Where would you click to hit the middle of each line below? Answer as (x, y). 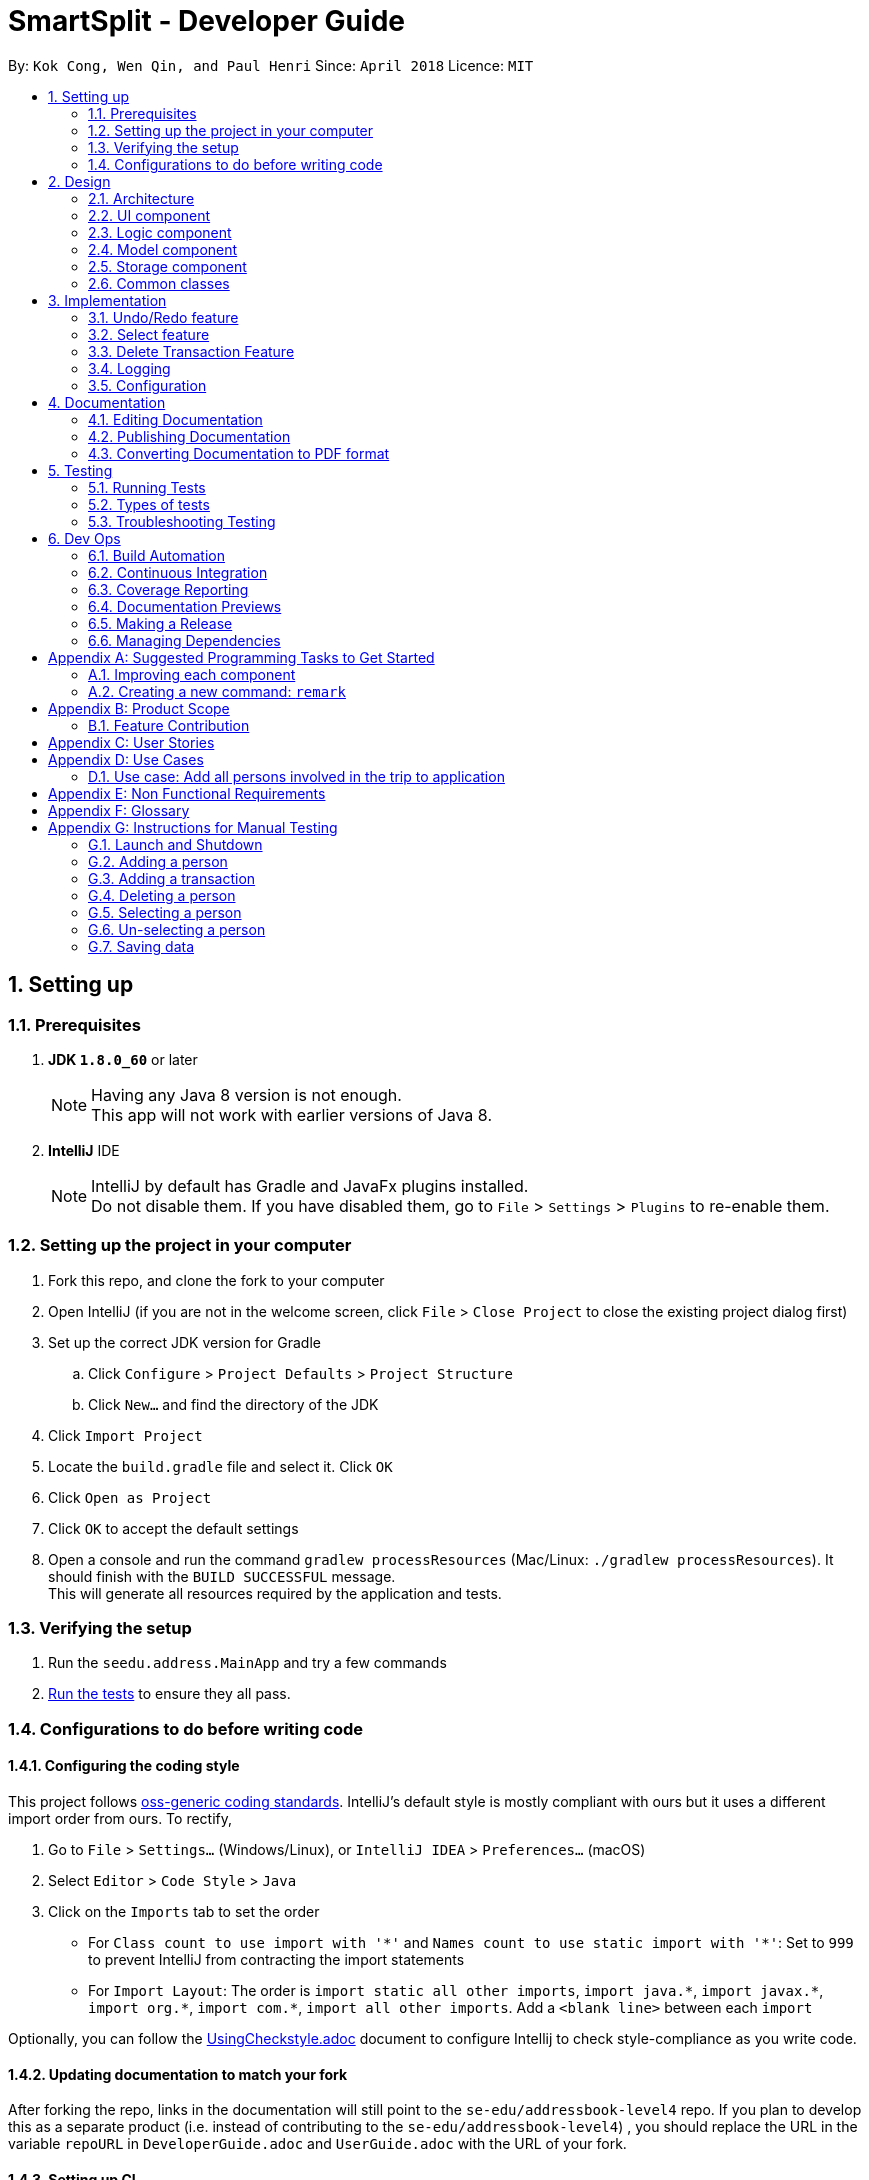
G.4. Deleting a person (162, 895)
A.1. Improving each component (192, 674)
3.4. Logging (129, 368)
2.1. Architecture (141, 198)
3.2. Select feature (149, 334)
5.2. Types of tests (149, 504)
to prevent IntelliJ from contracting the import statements (276, 1960)
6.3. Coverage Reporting (168, 589)
